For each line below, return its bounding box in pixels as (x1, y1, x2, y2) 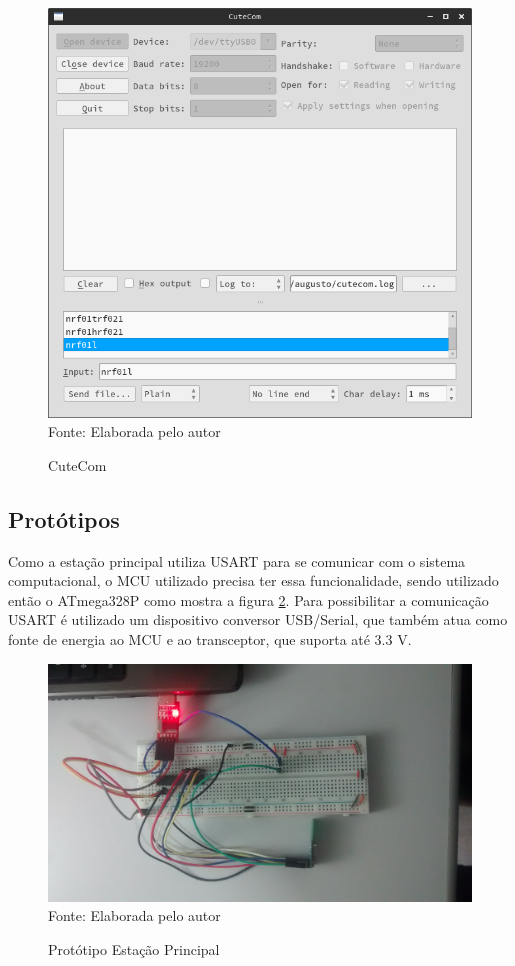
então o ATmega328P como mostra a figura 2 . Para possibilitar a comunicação (8, 589, 489, 610)
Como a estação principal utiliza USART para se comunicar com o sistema (8, 550, 466, 571)
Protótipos (8, 503, 120, 534)
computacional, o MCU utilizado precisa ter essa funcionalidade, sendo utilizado (8, 570, 499, 591)
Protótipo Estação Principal (48, 938, 220, 959)
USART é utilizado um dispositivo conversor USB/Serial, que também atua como (8, 609, 508, 630)
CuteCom (48, 454, 107, 475)
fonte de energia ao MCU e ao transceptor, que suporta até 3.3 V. (8, 628, 412, 649)
